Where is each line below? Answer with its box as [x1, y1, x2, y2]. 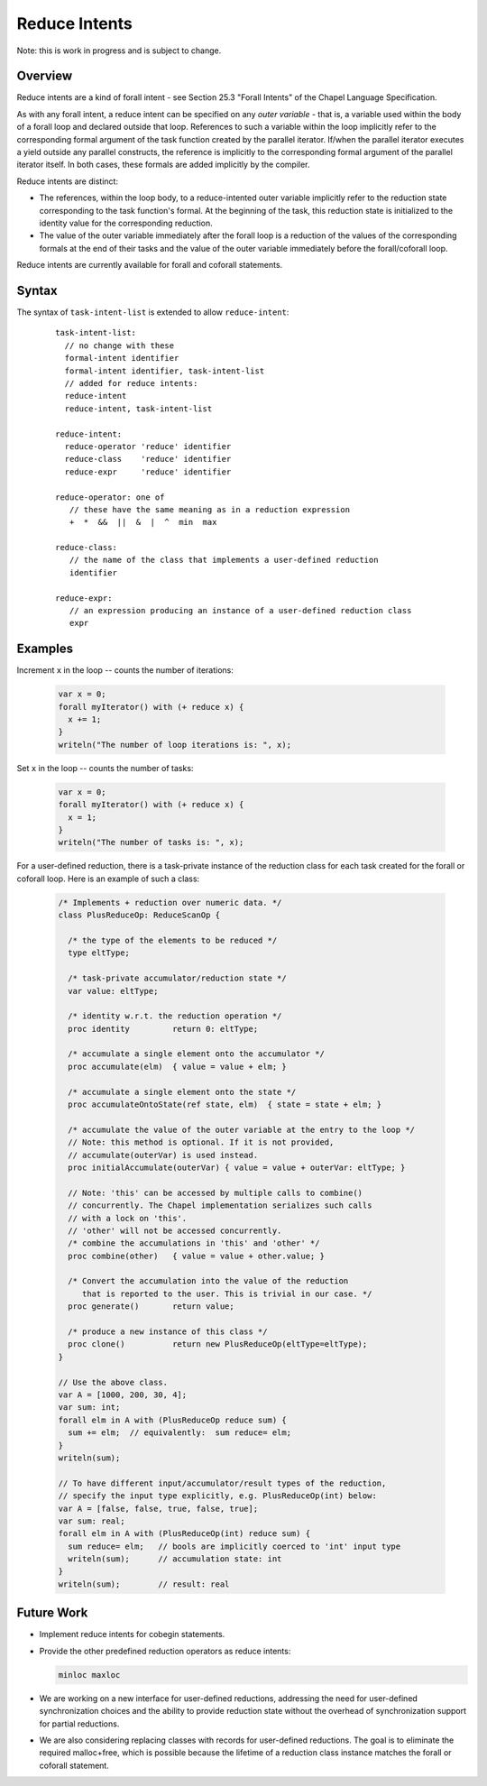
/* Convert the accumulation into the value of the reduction [68, 1276, 349, 1286]
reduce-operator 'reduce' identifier [64, 441, 232, 451]
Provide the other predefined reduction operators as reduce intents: [39, 1645, 291, 1656]
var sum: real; [58, 1515, 125, 1526]
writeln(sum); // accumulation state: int [68, 1554, 282, 1564]
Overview [16, 69, 73, 84]
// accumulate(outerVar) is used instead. [68, 1150, 259, 1160]
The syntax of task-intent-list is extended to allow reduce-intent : [16, 307, 289, 318]
